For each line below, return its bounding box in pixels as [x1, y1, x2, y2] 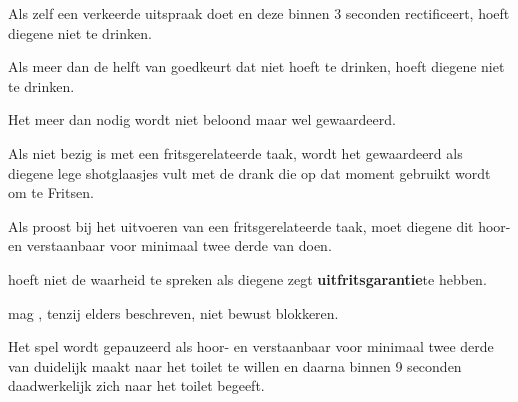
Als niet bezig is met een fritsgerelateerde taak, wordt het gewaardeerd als [8, 142, 463, 163]
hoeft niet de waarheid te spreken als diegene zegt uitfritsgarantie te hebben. [8, 268, 487, 289]
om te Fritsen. [8, 182, 94, 203]
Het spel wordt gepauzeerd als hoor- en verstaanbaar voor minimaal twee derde [8, 336, 494, 357]
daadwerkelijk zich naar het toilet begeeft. [8, 375, 265, 396]
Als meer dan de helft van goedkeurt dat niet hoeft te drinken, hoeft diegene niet [8, 56, 505, 77]
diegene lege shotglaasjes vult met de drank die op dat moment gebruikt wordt [8, 162, 491, 183]
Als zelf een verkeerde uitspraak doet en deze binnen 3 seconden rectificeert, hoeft [8, 3, 510, 23]
